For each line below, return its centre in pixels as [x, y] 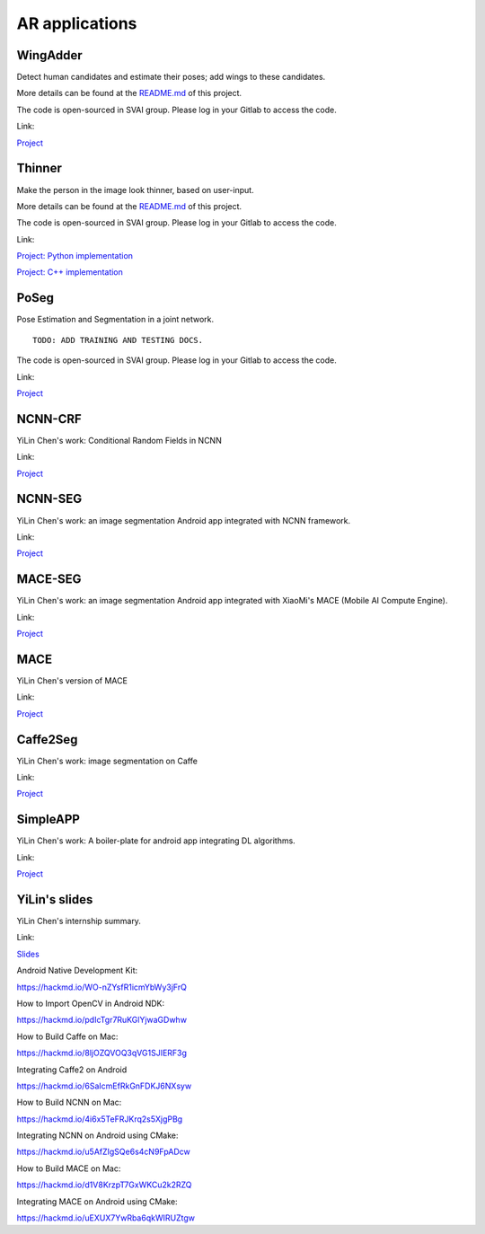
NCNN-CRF [49, 419]
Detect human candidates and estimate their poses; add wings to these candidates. [171, 77]
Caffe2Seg [47, 740]
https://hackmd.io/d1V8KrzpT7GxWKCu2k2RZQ [104, 1185]
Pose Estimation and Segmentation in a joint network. [115, 320]
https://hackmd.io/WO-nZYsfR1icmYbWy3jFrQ [102, 987]
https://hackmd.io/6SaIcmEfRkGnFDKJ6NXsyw [104, 1086]
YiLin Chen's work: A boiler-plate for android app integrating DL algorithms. [156, 841]
